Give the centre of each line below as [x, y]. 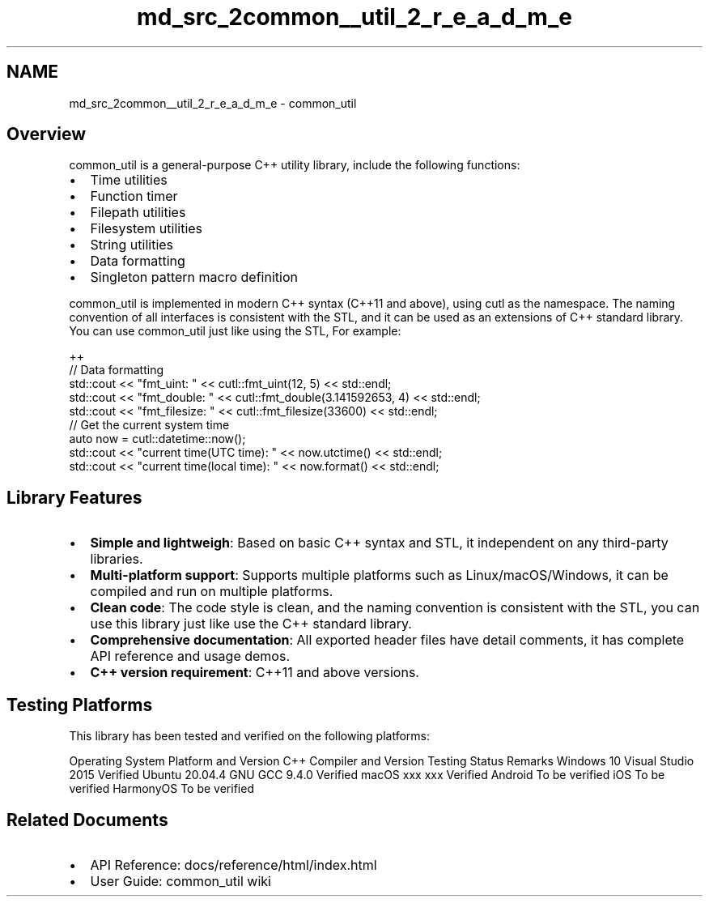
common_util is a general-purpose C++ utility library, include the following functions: [295, 165]
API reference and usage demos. [190, 656]
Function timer [134, 196]
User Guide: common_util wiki [180, 881]
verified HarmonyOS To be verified [161, 789]
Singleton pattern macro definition [194, 277]
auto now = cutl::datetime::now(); [157, 439]
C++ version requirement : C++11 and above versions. [255, 673]
